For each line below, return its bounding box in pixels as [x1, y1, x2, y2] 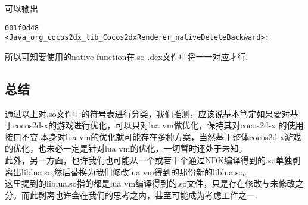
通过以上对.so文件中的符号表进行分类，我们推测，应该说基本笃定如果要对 [5, 107, 290, 119]
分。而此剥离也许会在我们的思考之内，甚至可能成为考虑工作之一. [5, 188, 257, 201]
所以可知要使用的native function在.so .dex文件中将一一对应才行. [5, 50, 248, 62]
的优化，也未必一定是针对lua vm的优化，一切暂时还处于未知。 [5, 142, 247, 154]
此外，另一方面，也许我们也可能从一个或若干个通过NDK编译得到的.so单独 [5, 154, 293, 166]
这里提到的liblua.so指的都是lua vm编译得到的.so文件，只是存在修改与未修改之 [5, 177, 304, 190]
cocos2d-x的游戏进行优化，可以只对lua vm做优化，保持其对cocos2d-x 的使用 [13, 119, 304, 131]
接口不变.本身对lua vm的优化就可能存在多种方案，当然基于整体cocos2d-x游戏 [5, 130, 301, 143]
